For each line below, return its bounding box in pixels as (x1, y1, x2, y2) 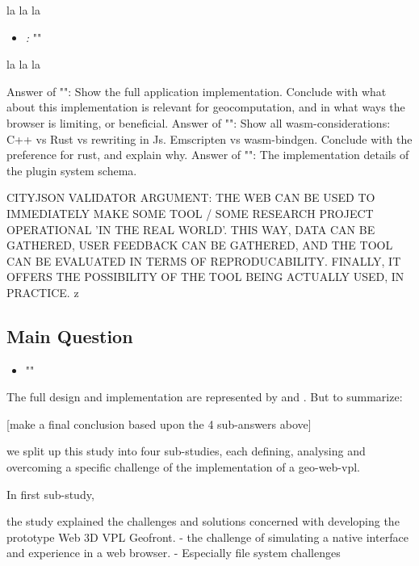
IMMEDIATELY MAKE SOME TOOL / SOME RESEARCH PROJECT (6, 204, 374, 221)
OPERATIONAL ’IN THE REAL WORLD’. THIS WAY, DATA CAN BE (6, 220, 375, 237)
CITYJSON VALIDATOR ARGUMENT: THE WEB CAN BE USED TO (6, 189, 375, 206)
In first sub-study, (6, 485, 94, 502)
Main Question (6, 323, 133, 348)
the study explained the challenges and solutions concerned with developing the (6, 513, 400, 530)
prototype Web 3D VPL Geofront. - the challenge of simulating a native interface (6, 528, 409, 545)
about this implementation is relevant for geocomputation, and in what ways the (6, 99, 405, 115)
